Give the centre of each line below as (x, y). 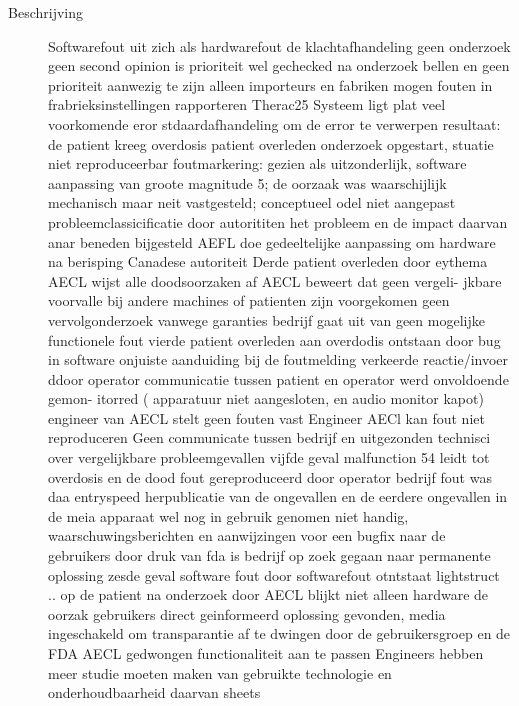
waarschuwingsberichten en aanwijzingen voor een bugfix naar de (247, 535)
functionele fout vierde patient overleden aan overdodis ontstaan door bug (274, 339)
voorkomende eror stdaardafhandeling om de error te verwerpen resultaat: (274, 123)
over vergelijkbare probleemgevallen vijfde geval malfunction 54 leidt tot (269, 457)
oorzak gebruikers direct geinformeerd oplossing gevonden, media (247, 613)
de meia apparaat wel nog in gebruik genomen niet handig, (228, 515)
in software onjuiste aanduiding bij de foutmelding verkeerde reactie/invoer (278, 359)
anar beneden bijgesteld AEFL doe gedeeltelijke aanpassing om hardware (272, 241)
